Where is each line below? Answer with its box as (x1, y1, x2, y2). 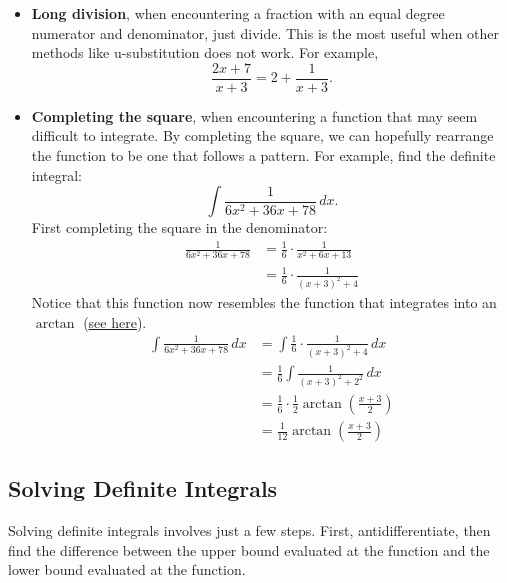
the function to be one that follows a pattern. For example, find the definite (31, 145, 496, 166)
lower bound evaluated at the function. (8, 559, 246, 580)
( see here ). (83, 311, 147, 332)
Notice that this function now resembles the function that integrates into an (31, 291, 497, 312)
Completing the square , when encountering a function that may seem (31, 105, 478, 126)
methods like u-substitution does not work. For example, (31, 42, 379, 63)
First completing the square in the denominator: (31, 217, 328, 238)
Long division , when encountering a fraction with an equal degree (31, 3, 445, 23)
